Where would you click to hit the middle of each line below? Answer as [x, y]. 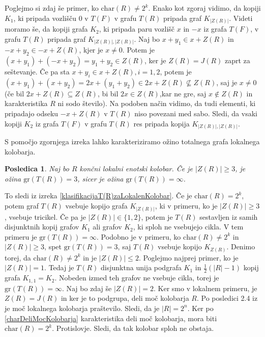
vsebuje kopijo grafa [96, 206]
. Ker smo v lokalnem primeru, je [205, 288]
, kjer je [91, 50]
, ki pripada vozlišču [45, 18]
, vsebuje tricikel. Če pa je [45, 216]
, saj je [227, 82]
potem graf [22, 206]
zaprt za [238, 60]
